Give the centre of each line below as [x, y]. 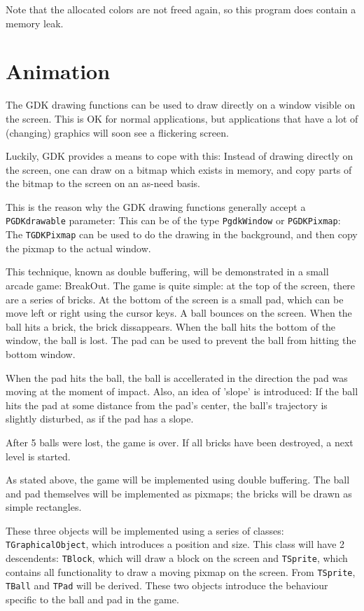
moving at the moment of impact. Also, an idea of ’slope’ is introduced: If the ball [182, 391]
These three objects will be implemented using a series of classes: [145, 530]
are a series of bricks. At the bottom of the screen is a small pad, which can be [175, 299]
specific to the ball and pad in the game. [92, 599]
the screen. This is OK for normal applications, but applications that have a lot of [182, 118]
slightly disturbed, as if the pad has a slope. [100, 419]
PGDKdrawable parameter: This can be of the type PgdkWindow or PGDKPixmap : [173, 220]
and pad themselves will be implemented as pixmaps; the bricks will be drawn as [179, 493]
